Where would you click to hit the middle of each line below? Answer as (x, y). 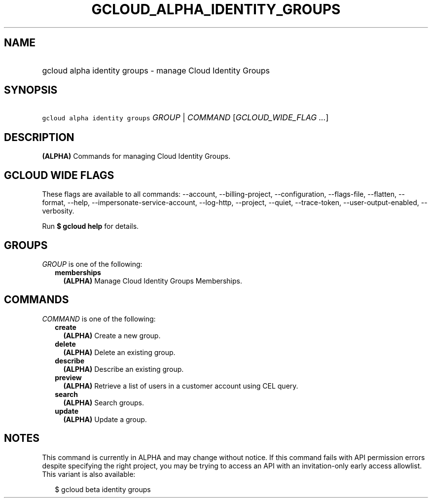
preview (68, 377)
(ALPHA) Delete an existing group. (119, 352)
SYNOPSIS (31, 90)
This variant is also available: (89, 474)
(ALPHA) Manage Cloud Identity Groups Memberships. (153, 281)
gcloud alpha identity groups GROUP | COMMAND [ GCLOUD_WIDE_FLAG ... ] (185, 118)
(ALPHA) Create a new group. (112, 335)
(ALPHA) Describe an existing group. (124, 369)
